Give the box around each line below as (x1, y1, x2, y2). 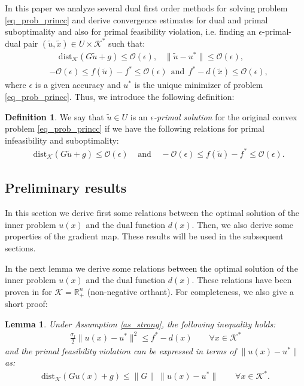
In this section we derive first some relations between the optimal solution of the (5, 206, 300, 219)
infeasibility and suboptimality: (5, 133, 119, 146)
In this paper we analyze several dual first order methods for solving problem (5, 2, 288, 14)
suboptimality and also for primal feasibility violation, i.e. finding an (5, 25, 256, 38)
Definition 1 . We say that (5, 110, 104, 123)
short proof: (5, 297, 48, 310)
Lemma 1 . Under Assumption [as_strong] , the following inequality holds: (5, 317, 276, 330)
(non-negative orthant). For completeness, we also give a (87, 285, 294, 297)
